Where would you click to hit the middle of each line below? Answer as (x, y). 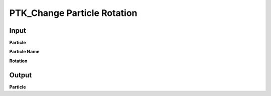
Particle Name (24, 52)
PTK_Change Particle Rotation (73, 13)
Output (21, 75)
